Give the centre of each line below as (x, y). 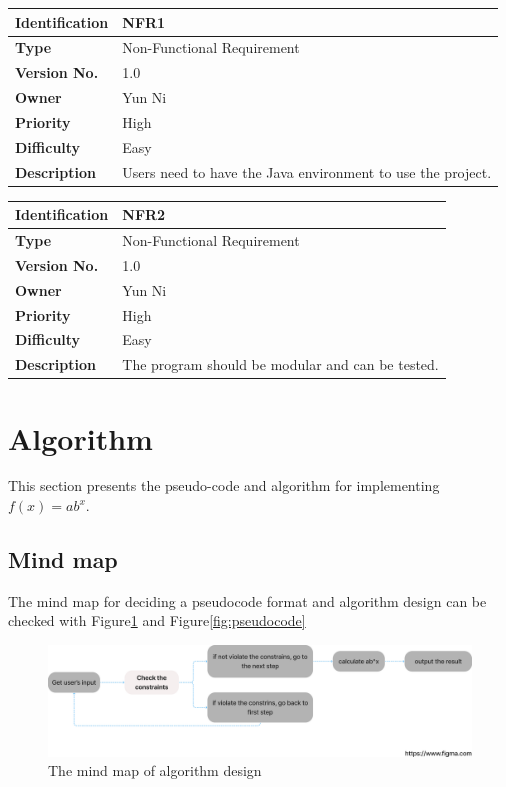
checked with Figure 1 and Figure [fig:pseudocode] (157, 620)
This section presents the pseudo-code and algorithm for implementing (224, 485)
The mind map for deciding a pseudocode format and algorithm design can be (247, 600)
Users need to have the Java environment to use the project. (307, 171)
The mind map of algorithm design (155, 770)
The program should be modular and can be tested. (280, 364)
